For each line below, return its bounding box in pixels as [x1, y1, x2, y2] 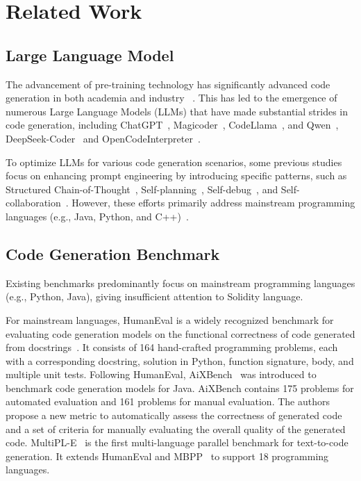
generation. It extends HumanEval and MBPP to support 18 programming [6, 448, 329, 463]
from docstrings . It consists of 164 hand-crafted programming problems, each [6, 340, 338, 354]
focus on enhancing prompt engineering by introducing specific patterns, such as [6, 168, 347, 183]
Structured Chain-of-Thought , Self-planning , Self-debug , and [6, 181, 278, 196]
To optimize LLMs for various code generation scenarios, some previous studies [6, 154, 342, 169]
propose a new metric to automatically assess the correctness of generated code [6, 408, 342, 423]
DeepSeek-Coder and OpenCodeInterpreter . [6, 131, 201, 145]
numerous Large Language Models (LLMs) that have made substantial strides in [6, 104, 348, 118]
